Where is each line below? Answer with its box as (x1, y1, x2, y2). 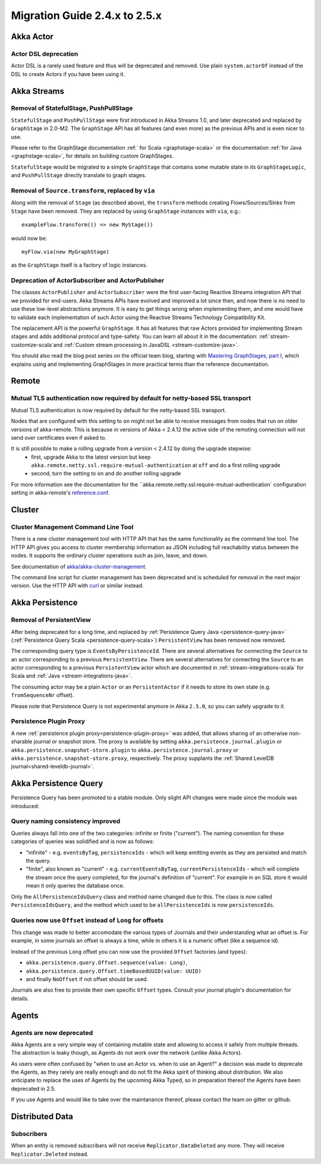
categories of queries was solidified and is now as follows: (11, 838, 155, 845)
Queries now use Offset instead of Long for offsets (11, 916, 163, 924)
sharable (11, 738, 33, 745)
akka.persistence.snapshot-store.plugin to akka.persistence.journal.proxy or (11, 746, 239, 753)
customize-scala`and (11, 341, 63, 348)
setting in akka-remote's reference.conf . (11, 489, 110, 496)
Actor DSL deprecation (11, 49, 78, 58)
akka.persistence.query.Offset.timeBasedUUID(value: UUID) (26, 967, 202, 974)
